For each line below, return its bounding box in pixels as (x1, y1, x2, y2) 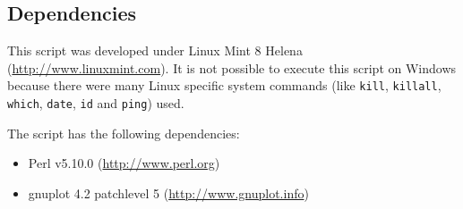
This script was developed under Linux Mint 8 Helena (7, 41, 303, 60)
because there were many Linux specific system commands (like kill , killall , (7, 76, 442, 95)
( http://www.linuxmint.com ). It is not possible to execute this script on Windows (7, 58, 457, 77)
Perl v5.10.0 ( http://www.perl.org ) (28, 154, 220, 172)
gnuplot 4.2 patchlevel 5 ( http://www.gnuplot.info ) (28, 183, 309, 202)
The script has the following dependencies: (7, 123, 240, 142)
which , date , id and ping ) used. (7, 94, 184, 113)
